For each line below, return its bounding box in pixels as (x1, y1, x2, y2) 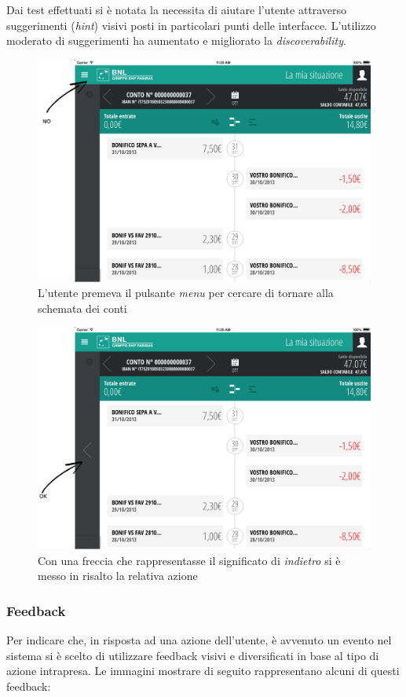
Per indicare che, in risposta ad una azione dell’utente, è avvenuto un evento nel (6, 632, 392, 648)
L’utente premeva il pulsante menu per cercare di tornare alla (38, 284, 334, 301)
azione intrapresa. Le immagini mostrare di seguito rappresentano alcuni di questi (6, 662, 400, 679)
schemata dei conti (38, 299, 127, 316)
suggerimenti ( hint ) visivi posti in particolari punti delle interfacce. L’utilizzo (6, 17, 376, 33)
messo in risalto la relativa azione (38, 567, 198, 584)
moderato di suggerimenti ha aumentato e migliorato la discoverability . (6, 32, 346, 49)
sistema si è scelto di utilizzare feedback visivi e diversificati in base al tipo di (6, 647, 379, 663)
